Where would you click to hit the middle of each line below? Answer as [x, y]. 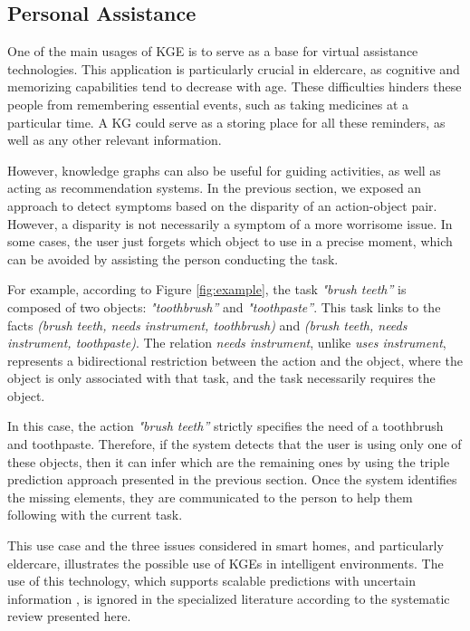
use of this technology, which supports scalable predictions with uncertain [211, 581]
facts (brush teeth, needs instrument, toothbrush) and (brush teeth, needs [207, 325]
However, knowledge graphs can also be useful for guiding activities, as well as [224, 170]
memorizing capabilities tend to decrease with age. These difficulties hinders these [235, 86]
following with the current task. [95, 515]
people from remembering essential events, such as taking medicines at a [208, 104]
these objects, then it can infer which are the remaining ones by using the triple [229, 461]
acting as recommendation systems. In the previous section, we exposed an [215, 188]
